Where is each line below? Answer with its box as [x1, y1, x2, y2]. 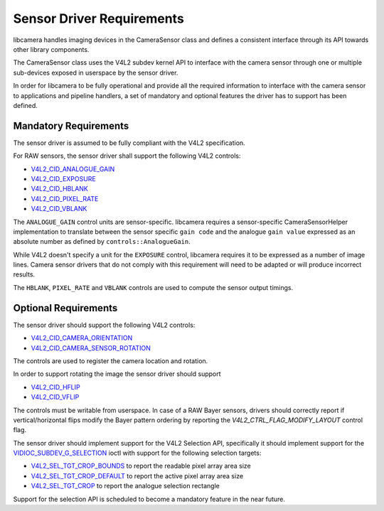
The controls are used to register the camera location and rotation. [13, 356, 208, 365]
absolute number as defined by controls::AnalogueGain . [13, 237, 191, 246]
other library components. [13, 45, 90, 53]
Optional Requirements [13, 302, 118, 314]
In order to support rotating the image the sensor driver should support [13, 370, 221, 378]
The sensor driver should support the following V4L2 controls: [13, 321, 196, 329]
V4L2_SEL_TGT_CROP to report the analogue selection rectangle [31, 482, 220, 490]
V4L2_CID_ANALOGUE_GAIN [31, 164, 115, 173]
